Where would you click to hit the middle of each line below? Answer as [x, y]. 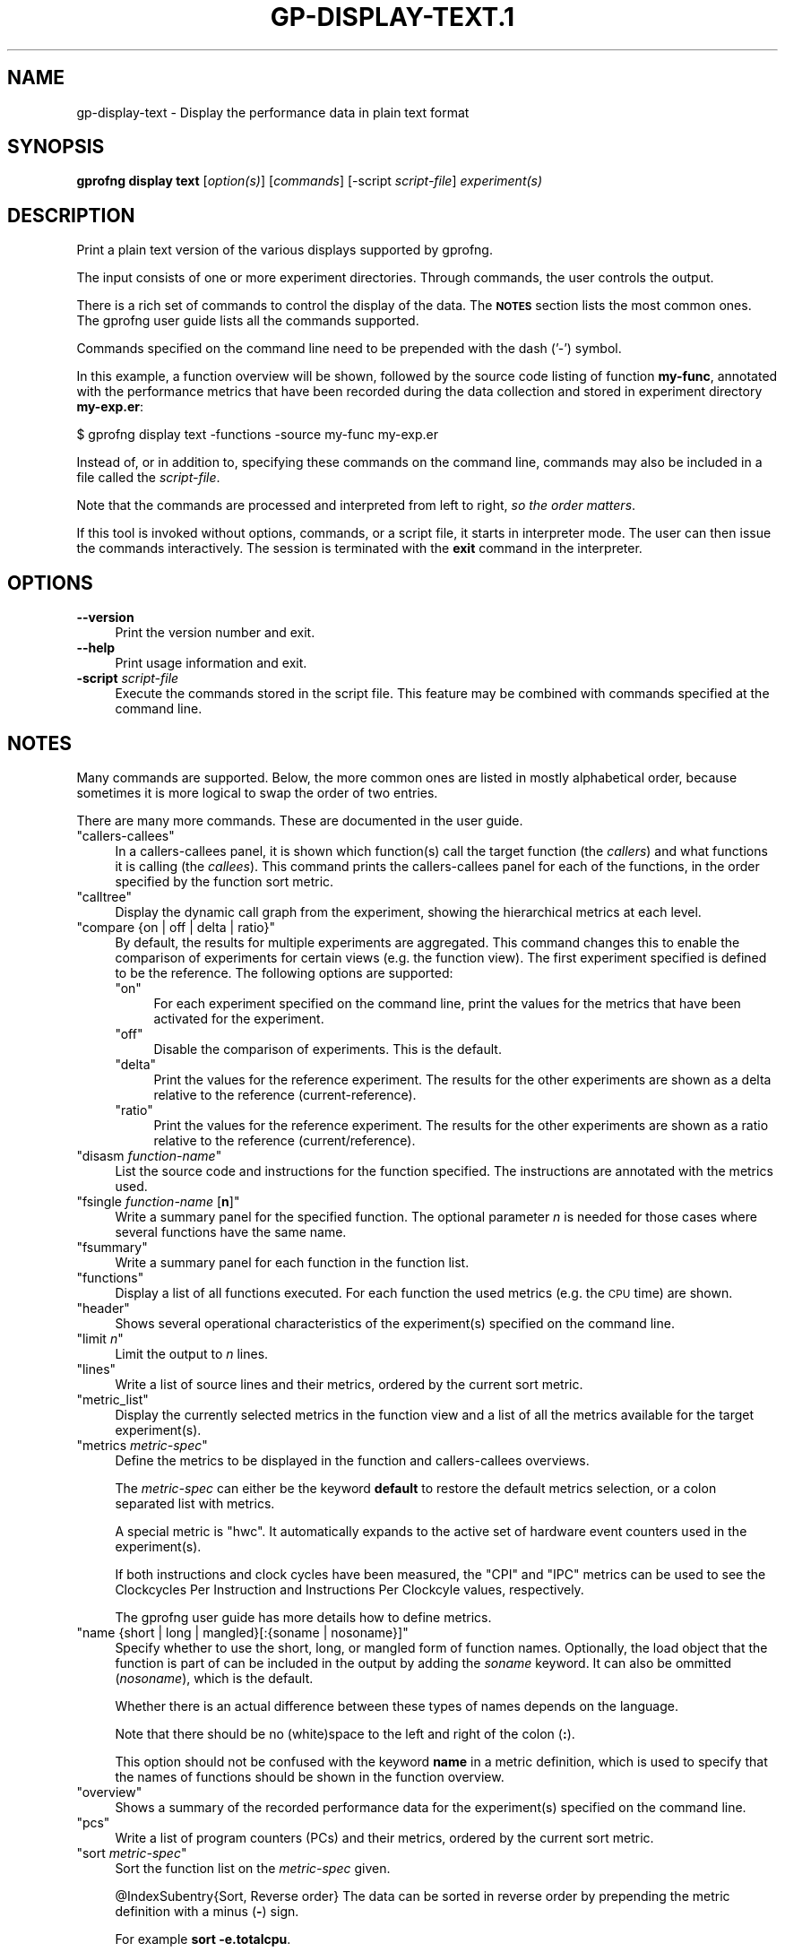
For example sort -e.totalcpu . [203, 1939]
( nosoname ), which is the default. [214, 1678]
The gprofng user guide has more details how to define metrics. [303, 1617]
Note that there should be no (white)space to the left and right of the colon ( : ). [345, 1733]
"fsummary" [112, 1247]
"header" [103, 1308]
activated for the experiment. [239, 1018]
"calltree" [104, 896]
